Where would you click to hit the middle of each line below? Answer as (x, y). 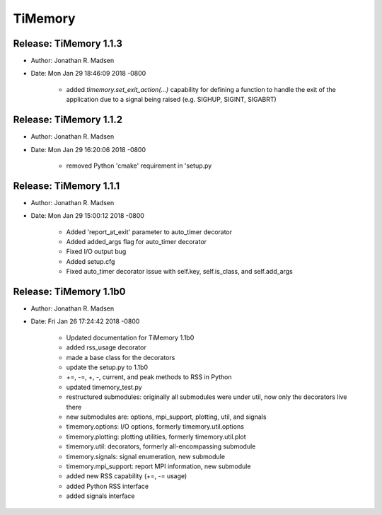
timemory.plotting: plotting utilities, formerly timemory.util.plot (156, 436)
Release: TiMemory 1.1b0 (69, 291)
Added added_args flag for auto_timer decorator (137, 242)
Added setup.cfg (91, 261)
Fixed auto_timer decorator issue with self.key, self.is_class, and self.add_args (179, 272)
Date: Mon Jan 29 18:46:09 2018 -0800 (88, 74)
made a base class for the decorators (121, 357)
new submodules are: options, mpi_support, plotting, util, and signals (166, 417)
